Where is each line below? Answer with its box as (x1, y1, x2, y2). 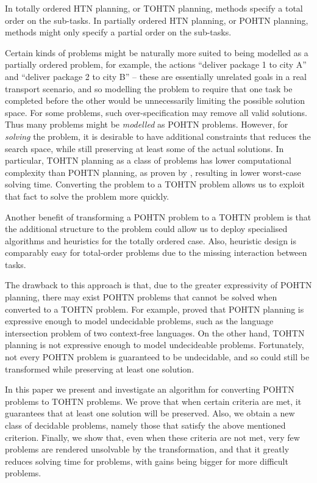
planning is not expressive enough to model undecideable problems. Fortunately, (5, 338, 304, 351)
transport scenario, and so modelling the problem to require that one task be (5, 82, 293, 95)
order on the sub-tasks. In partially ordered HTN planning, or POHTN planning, (5, 13, 308, 26)
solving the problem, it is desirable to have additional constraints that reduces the (5, 129, 311, 142)
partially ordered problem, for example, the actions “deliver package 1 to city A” (5, 58, 307, 71)
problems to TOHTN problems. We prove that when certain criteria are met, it (5, 394, 302, 407)
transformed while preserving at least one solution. (5, 362, 194, 375)
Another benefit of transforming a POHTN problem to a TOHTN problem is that (5, 210, 312, 223)
